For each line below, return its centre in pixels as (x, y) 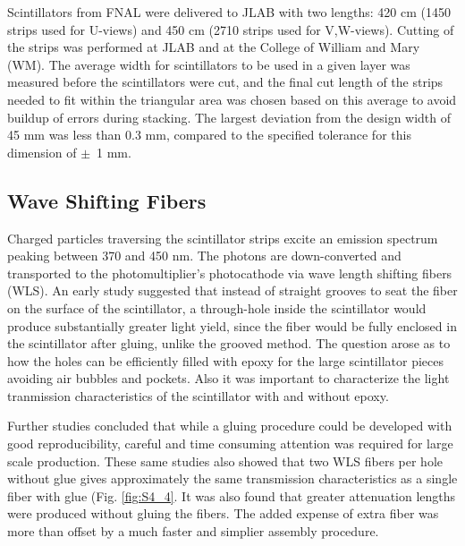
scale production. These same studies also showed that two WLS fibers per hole (225, 461)
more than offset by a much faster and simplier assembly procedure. (193, 531)
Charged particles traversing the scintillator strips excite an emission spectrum (223, 238)
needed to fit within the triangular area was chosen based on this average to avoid (232, 99)
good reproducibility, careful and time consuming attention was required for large (230, 444)
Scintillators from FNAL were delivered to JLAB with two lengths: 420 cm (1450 (229, 12)
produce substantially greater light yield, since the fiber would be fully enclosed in (232, 325)
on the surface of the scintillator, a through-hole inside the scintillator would (217, 307)
